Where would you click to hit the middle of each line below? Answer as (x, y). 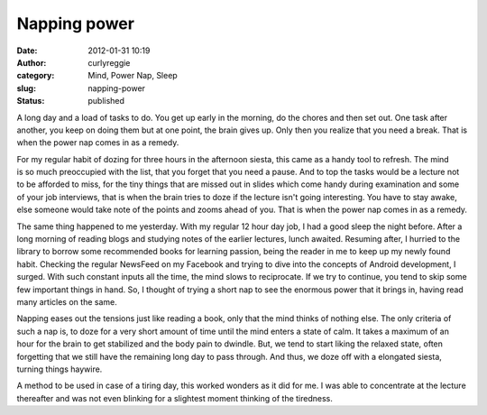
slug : (26, 88)
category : (36, 76)
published (106, 101)
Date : (27, 51)
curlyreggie (109, 62)
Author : (32, 62)
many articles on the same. (67, 301)
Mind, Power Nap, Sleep (133, 76)
